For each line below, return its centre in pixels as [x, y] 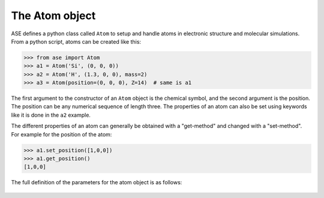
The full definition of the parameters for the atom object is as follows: [97, 182]
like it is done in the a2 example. [51, 115]
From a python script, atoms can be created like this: [76, 41]
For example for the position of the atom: [61, 134]
